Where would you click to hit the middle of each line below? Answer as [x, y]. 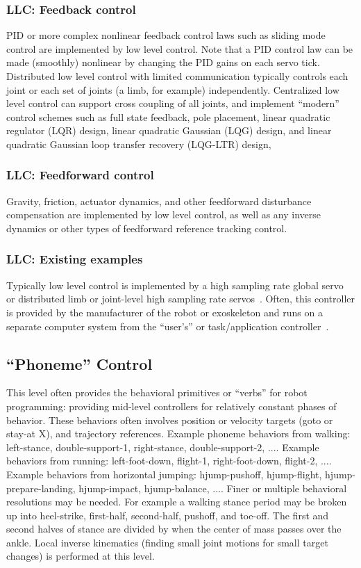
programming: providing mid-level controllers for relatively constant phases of [171, 406]
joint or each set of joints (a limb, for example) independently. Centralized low [173, 89]
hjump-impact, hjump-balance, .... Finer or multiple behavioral [213, 488]
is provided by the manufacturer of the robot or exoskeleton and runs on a [165, 312]
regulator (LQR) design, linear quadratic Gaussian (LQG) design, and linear [169, 130]
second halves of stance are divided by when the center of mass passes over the [174, 529]
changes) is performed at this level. [81, 556]
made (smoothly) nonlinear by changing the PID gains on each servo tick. [163, 62]
